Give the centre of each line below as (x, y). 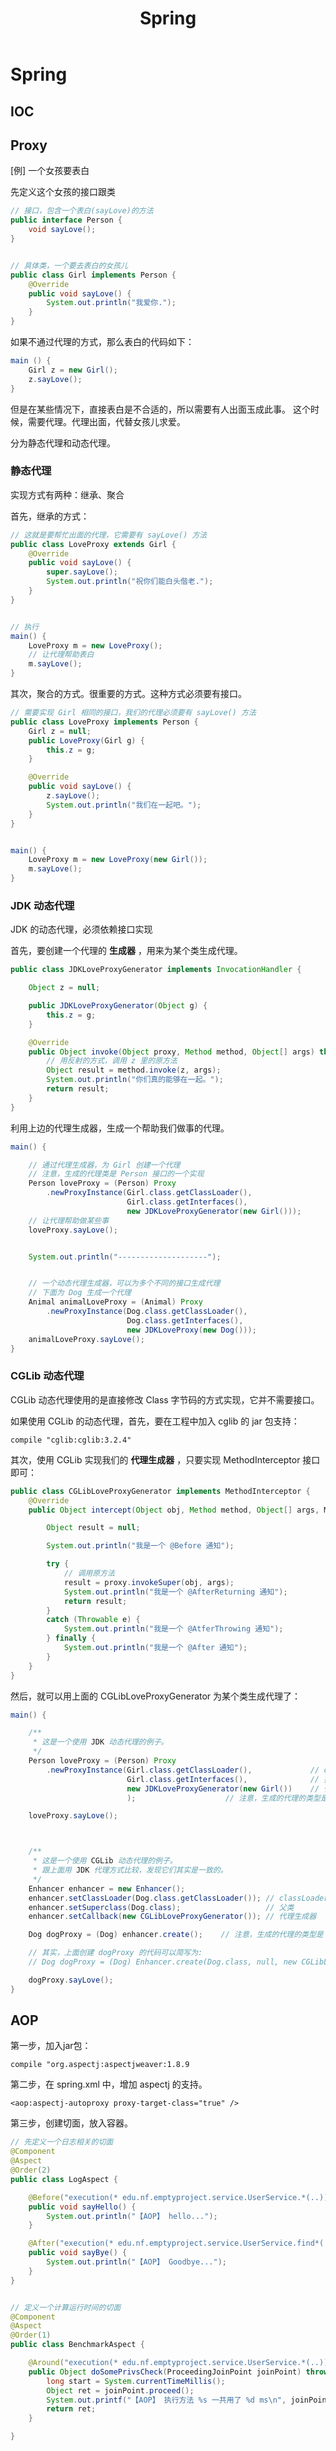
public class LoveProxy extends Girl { (93, 544)
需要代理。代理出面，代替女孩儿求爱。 (106, 421)
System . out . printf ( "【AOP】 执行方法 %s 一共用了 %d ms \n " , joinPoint (189, 2400)
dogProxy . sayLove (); (71, 1980)
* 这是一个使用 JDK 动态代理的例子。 (100, 1742)
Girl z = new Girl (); (73, 370)
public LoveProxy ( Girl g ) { (86, 740)
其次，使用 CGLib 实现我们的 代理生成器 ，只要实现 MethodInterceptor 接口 (165, 1459)
